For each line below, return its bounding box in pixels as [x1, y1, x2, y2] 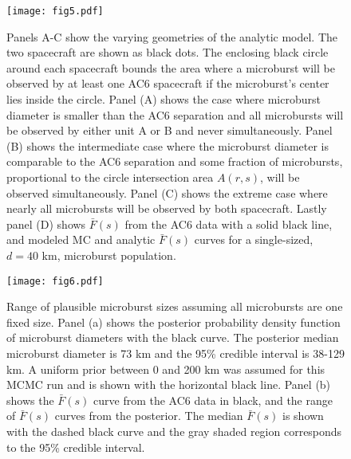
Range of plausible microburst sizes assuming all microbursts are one [6, 298, 343, 315]
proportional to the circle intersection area [6, 169, 214, 185]
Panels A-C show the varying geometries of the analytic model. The [6, 28, 338, 45]
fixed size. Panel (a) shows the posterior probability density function [6, 313, 341, 330]
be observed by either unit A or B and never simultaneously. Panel [6, 122, 333, 139]
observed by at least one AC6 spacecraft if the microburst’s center [6, 75, 329, 92]
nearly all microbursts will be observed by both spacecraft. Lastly [6, 200, 327, 217]
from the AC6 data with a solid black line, [124, 215, 333, 232]
